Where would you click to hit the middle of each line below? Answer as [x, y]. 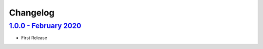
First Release [34, 38]
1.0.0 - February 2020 [45, 26]
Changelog [32, 13]
